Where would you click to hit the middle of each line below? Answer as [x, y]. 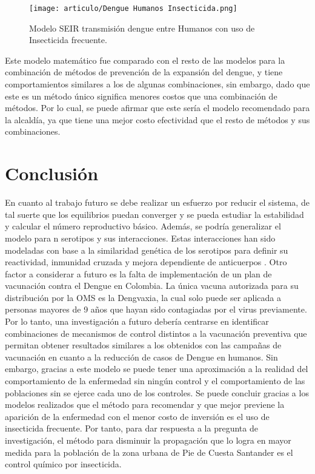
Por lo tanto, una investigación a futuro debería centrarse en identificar [137, 321]
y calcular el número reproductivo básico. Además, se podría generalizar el [143, 226]
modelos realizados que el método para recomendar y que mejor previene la [145, 405]
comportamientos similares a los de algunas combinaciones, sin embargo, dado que [157, 84]
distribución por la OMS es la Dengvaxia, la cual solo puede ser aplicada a [143, 297]
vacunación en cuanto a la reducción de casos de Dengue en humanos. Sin [141, 357]
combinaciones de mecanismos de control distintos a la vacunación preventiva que [156, 333]
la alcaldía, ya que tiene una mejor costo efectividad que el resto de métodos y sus [157, 119]
